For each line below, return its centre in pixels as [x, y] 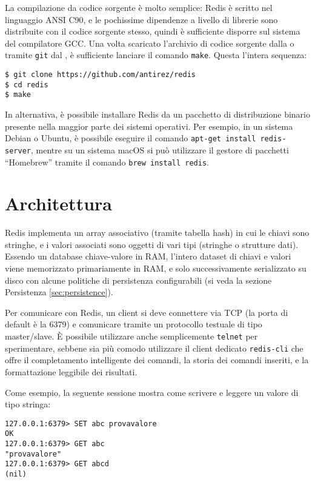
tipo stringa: [28, 404]
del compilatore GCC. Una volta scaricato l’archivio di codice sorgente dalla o [150, 43]
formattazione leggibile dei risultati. [71, 371]
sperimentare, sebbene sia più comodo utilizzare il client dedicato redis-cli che [154, 348]
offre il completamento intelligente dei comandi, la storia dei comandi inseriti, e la [157, 360]
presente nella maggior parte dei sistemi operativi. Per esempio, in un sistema [149, 126]
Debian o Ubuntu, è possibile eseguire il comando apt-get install [131, 138]
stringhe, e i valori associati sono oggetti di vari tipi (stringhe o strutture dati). [152, 244]
